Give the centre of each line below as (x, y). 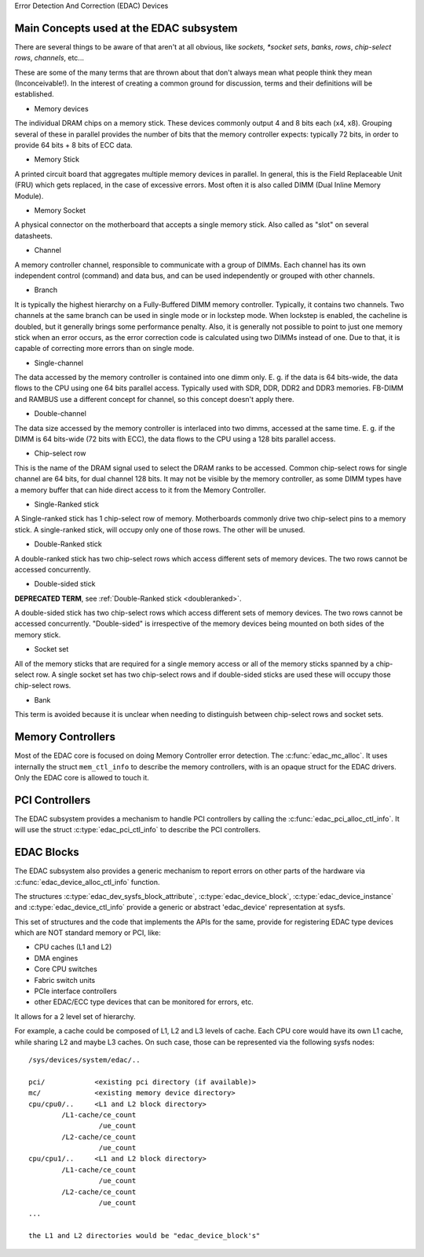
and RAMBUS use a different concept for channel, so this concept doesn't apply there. (154, 399)
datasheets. (33, 236)
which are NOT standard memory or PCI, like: (88, 933)
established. (34, 94)
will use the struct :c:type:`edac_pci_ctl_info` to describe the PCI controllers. (137, 830)
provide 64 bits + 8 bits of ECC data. (73, 145)
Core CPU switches (66, 969)
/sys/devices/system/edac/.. (84, 1060)
